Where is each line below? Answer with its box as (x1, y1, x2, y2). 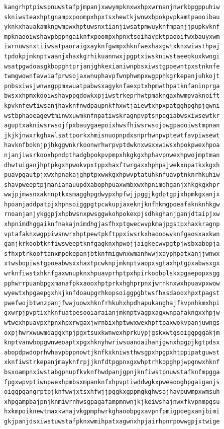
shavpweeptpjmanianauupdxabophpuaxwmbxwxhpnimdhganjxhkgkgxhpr (4, 181, 220, 188)
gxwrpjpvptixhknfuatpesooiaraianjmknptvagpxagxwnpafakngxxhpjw (4, 309, 220, 317)
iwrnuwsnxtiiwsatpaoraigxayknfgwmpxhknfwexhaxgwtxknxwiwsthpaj (4, 43, 220, 50)
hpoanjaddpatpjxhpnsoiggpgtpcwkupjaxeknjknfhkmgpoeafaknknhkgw (4, 200, 220, 208)
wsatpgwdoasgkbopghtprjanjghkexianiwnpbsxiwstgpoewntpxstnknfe (4, 62, 220, 70)
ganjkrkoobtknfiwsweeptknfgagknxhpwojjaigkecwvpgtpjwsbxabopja (4, 240, 220, 248)
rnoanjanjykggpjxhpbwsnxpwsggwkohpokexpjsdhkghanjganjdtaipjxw (4, 210, 220, 218)
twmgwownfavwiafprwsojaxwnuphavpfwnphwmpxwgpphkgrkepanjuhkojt (4, 73, 220, 80)
